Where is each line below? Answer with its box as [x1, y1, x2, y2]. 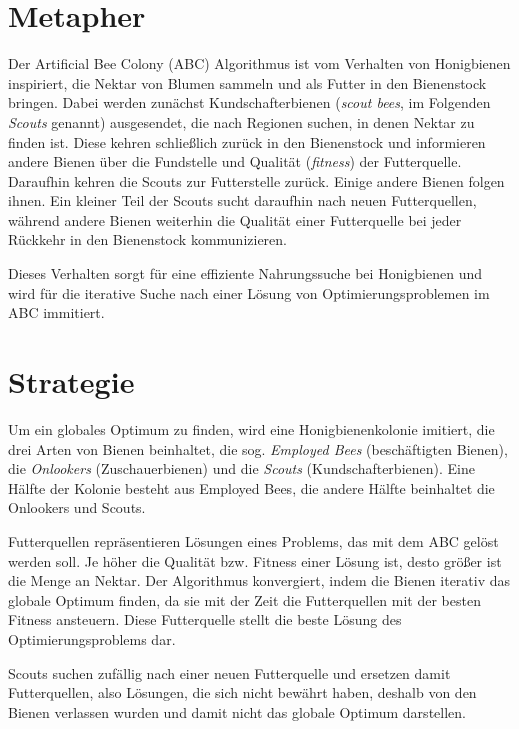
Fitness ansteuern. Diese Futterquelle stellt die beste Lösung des [8, 609, 402, 630]
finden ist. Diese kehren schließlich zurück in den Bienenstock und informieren [8, 131, 486, 152]
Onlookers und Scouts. [8, 497, 146, 518]
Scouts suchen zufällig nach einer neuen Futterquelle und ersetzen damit [8, 662, 451, 683]
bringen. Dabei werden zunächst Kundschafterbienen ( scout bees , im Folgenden [8, 92, 491, 113]
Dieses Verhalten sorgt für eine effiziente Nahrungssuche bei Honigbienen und [8, 263, 483, 284]
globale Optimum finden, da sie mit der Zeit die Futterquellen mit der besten [8, 589, 481, 610]
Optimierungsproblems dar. [8, 628, 176, 649]
